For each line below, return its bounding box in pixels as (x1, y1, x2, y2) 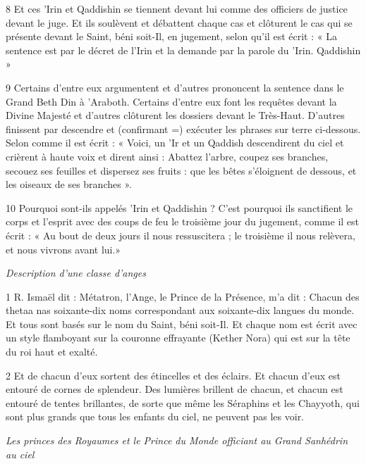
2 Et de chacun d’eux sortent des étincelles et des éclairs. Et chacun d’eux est (6, 368, 341, 382)
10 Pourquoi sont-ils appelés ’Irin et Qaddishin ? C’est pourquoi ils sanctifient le (6, 200, 353, 215)
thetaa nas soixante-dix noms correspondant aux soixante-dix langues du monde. (6, 303, 355, 318)
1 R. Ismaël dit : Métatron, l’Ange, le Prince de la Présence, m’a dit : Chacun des (6, 289, 360, 303)
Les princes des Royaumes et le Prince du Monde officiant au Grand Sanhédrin (6, 433, 348, 448)
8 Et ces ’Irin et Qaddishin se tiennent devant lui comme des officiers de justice (6, 1, 348, 15)
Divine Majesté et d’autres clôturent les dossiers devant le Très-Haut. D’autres (6, 108, 345, 123)
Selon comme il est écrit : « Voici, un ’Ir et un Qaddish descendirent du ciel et (6, 135, 344, 150)
